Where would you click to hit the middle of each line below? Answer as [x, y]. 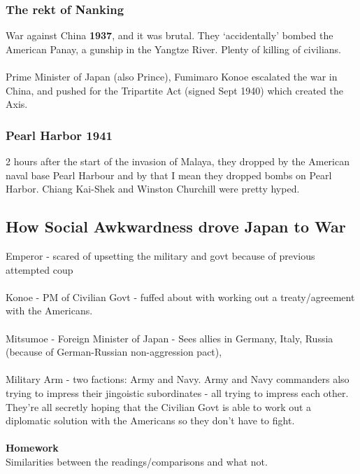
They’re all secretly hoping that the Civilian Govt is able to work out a [159, 406]
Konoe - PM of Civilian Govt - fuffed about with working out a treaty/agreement [180, 297]
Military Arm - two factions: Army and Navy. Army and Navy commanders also [178, 379]
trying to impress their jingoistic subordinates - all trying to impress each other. [177, 392]
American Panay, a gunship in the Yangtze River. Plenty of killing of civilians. [173, 49]
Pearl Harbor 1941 [59, 135]
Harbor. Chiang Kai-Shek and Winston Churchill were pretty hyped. [153, 189]
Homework [32, 448]
